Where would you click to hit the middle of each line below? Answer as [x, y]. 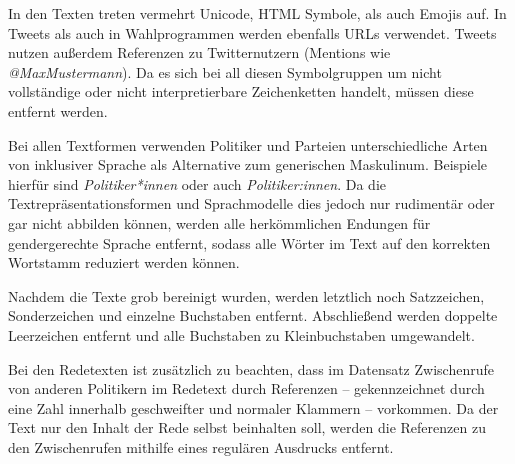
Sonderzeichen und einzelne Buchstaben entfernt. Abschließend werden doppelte [253, 315]
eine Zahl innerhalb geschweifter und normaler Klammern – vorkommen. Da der [253, 407]
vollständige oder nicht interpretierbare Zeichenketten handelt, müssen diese [241, 91]
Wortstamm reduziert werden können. [124, 262]
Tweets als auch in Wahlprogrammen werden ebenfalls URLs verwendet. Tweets [252, 32]
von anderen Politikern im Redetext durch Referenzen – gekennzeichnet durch [246, 388]
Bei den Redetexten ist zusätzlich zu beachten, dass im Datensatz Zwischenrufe [251, 368]
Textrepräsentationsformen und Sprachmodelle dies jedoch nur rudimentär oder [251, 203]
